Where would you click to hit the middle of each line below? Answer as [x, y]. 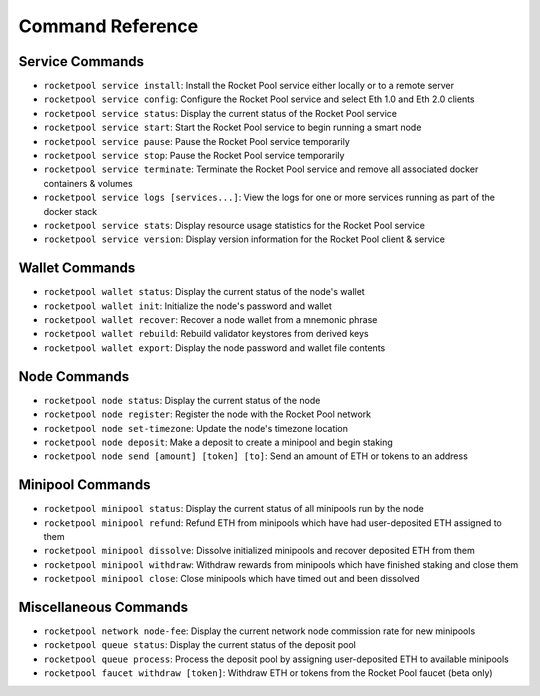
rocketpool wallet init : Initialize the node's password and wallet [187, 306]
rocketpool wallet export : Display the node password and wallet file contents [214, 347]
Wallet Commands [77, 268]
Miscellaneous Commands [103, 606]
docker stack [70, 211]
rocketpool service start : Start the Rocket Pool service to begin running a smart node [232, 127]
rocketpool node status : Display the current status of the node [182, 400]
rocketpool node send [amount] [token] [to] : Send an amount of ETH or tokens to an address [256, 456]
